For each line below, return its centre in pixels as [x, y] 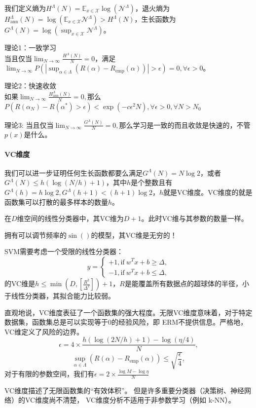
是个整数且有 [152, 182]
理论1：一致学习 [30, 47]
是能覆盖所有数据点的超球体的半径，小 [187, 283]
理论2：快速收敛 [30, 86]
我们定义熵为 [25, 8]
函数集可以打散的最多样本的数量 [56, 202]
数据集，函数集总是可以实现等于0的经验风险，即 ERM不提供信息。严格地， [126, 322]
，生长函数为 [155, 19]
